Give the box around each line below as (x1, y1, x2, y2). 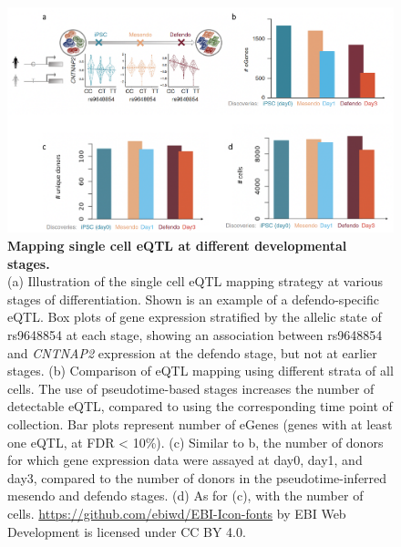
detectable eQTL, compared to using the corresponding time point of (7, 397, 393, 416)
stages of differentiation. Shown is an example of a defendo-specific (7, 289, 379, 308)
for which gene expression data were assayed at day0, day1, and (7, 450, 363, 470)
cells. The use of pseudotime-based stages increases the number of (7, 378, 375, 397)
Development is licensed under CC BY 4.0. (7, 521, 246, 541)
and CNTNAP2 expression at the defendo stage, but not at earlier (7, 343, 377, 362)
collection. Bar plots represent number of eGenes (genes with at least (7, 414, 393, 433)
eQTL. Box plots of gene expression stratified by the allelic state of (7, 307, 382, 326)
